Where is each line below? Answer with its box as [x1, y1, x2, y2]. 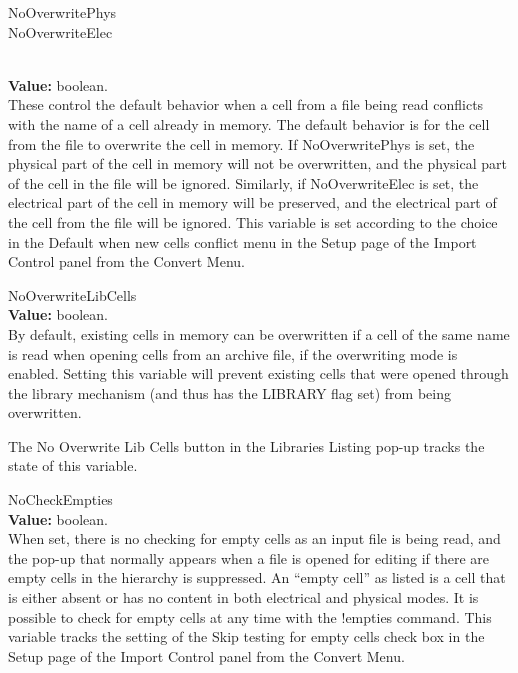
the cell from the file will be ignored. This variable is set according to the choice [8, 211, 498, 232]
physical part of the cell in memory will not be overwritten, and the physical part [8, 153, 507, 174]
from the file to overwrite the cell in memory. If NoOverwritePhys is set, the [8, 133, 475, 154]
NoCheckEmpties [8, 489, 113, 510]
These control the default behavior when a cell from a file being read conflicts [8, 94, 484, 115]
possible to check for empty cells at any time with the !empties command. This [8, 606, 492, 627]
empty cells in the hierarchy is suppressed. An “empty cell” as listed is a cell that [8, 567, 506, 588]
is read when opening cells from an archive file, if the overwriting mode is [8, 343, 458, 364]
